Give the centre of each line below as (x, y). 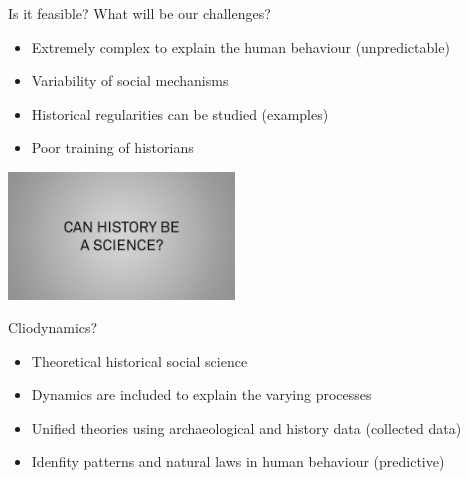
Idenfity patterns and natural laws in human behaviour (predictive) (238, 461)
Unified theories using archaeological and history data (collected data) (246, 427)
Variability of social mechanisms (130, 80)
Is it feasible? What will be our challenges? (139, 13)
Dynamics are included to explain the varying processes (201, 394)
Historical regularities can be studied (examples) (180, 113)
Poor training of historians (112, 147)
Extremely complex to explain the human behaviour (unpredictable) (240, 46)
